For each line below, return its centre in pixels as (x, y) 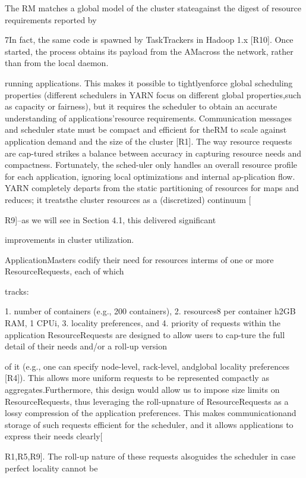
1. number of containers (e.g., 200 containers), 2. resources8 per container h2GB (150, 311)
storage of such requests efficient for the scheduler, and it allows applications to (149, 424)
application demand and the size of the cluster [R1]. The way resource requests (149, 141)
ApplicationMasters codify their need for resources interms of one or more (139, 259)
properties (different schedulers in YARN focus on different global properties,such (153, 94)
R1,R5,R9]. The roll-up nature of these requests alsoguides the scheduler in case (150, 456)
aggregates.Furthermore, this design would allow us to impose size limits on (142, 390)
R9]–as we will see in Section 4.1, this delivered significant (111, 219)
